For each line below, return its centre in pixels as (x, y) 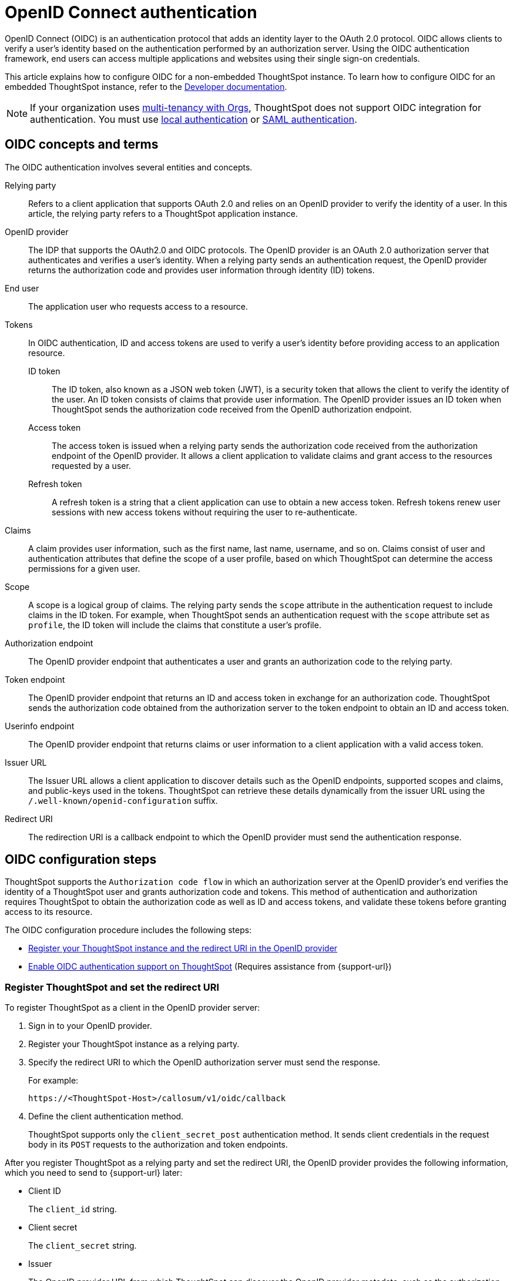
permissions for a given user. (84, 568)
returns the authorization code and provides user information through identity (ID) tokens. (201, 270)
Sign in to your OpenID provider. (90, 1026)
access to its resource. (49, 912)
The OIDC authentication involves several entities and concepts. (129, 167)
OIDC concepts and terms (82, 145)
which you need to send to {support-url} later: (94, 1173)
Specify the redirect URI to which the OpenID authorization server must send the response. (204, 1062)
